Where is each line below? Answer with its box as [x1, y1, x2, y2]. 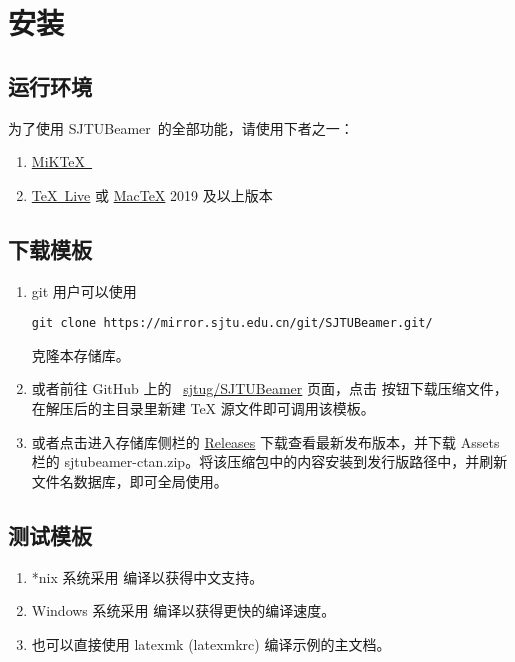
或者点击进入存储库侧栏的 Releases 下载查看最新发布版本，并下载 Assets [31, 431, 500, 452]
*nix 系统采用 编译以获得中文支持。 [31, 566, 264, 587]
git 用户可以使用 [31, 280, 137, 301]
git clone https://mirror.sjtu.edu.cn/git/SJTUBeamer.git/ [31, 316, 433, 331]
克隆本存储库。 [31, 344, 130, 365]
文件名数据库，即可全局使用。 [31, 470, 228, 491]
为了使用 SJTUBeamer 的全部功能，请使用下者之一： [8, 117, 354, 138]
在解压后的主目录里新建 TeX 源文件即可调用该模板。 [31, 398, 375, 418]
